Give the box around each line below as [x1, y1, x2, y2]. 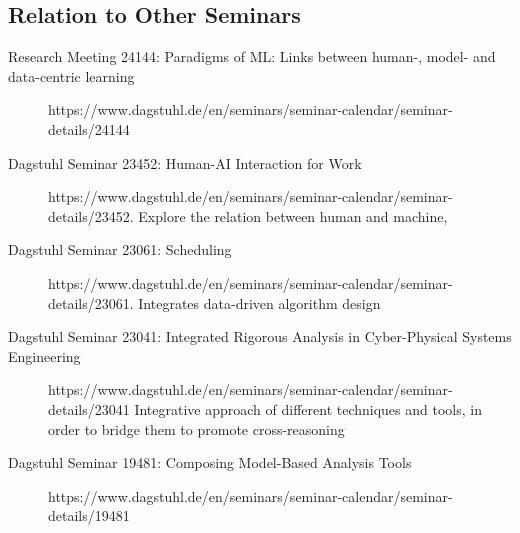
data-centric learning [8, 65, 135, 86]
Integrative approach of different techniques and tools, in [134, 398, 482, 419]
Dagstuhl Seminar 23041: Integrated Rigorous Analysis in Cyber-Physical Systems [8, 326, 512, 347]
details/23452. [48, 205, 134, 226]
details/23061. [48, 292, 134, 313]
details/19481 [48, 505, 130, 526]
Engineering [8, 345, 81, 366]
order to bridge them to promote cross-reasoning [48, 418, 345, 439]
